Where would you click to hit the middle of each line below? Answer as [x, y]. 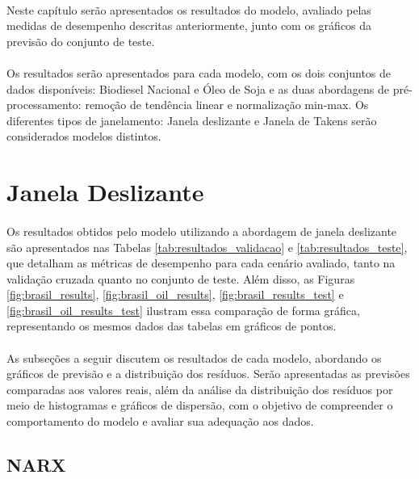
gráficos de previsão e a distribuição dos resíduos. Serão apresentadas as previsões [208, 374]
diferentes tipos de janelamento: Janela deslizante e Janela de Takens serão [192, 120]
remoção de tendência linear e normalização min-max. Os [227, 105]
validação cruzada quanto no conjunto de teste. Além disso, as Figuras [181, 278]
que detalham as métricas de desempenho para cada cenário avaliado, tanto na [201, 263]
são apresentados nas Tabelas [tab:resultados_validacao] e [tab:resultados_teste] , [207, 247]
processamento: [44, 105]
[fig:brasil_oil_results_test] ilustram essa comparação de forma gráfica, [183, 310]
